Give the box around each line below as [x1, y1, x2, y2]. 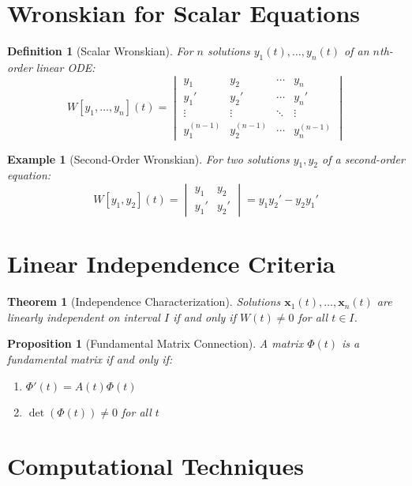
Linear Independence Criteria [7, 247, 335, 280]
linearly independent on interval [7, 308, 160, 325]
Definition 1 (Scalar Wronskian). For [7, 43, 193, 59]
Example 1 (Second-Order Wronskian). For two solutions [7, 150, 290, 167]
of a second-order [322, 150, 405, 167]
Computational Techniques [7, 450, 304, 482]
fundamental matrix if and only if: [7, 350, 173, 367]
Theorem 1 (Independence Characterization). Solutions [7, 293, 281, 310]
